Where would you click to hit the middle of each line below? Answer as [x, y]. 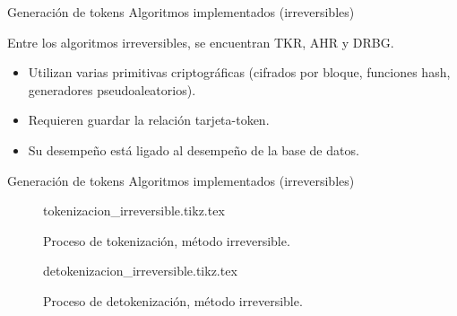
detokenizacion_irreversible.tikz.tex [140, 271]
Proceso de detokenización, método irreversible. [173, 300]
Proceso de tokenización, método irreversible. [167, 240]
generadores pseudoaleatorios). [112, 89]
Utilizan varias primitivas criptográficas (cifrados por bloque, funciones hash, [239, 72]
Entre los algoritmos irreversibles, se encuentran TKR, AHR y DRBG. [201, 42]
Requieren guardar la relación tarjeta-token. [149, 120]
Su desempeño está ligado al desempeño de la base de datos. [194, 149]
